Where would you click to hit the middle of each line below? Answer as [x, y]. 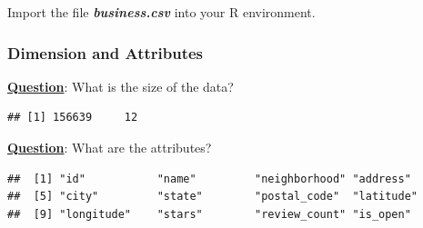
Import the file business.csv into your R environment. [161, 12]
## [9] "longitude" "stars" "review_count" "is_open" [209, 214]
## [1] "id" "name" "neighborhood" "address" [209, 178]
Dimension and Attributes [106, 52]
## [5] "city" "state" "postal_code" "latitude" [213, 197]
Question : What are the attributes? [110, 147]
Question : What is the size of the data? [121, 86]
